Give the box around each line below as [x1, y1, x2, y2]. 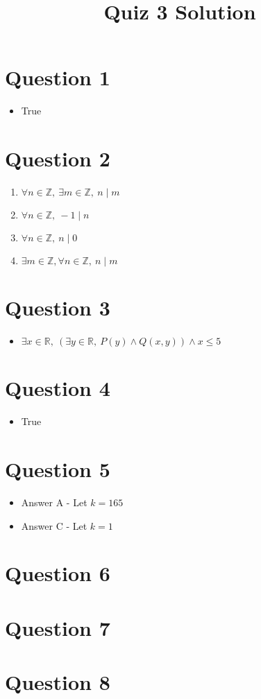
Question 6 [5, 559, 110, 587]
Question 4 [5, 374, 110, 402]
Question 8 [5, 668, 110, 696]
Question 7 [5, 613, 110, 641]
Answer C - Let [21, 518, 87, 533]
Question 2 [5, 144, 110, 173]
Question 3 [5, 293, 110, 322]
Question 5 [5, 455, 110, 483]
